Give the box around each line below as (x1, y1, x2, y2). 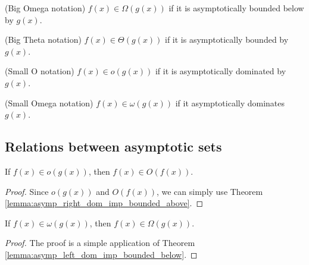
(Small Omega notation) (5, 96, 93, 109)
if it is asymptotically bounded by (165, 33, 289, 46)
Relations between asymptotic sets (5, 137, 222, 156)
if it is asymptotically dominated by (155, 65, 286, 77)
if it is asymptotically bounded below (168, 2, 304, 14)
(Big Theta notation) (5, 33, 82, 46)
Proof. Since (5, 185, 49, 197)
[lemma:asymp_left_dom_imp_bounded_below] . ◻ (5, 248, 198, 260)
